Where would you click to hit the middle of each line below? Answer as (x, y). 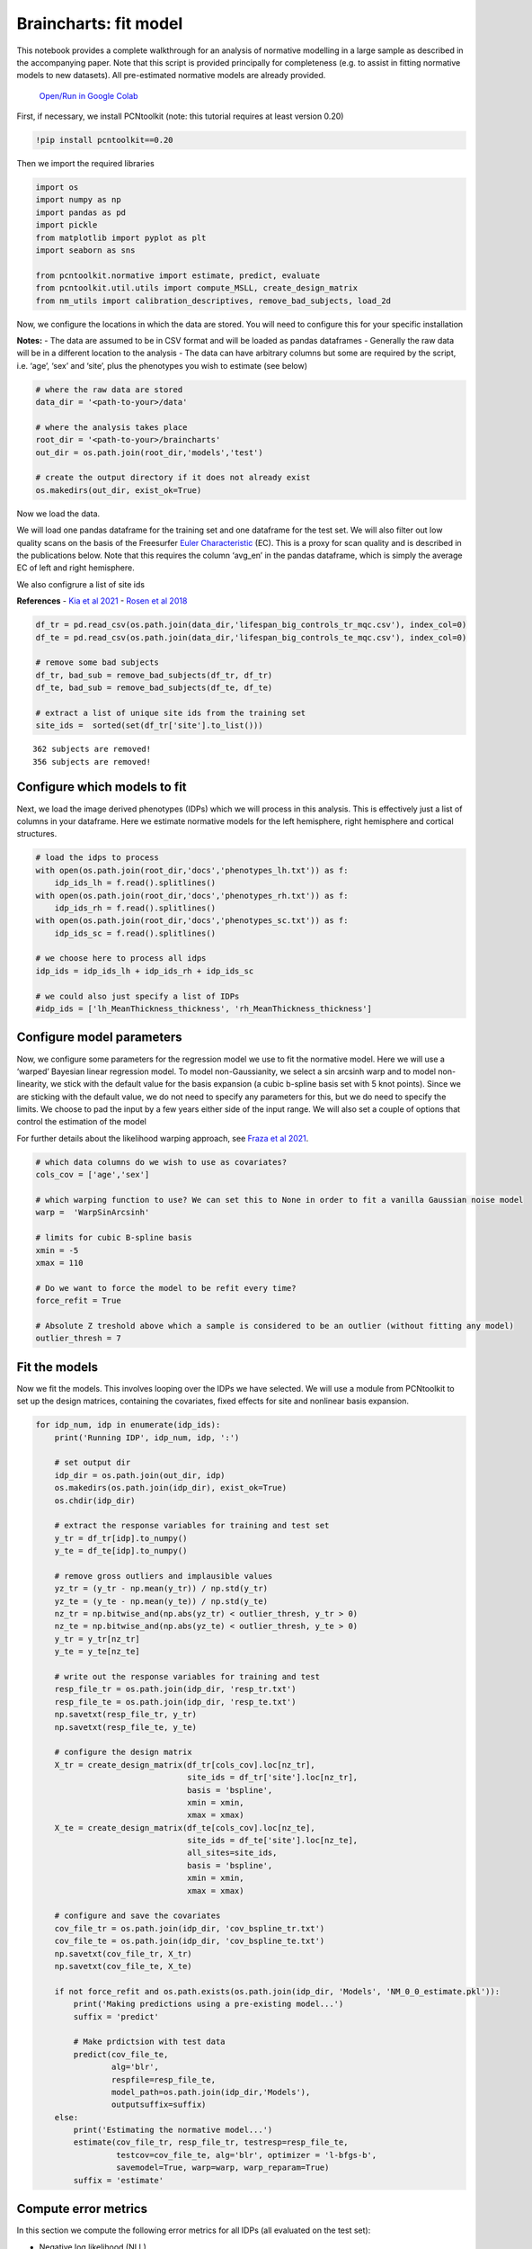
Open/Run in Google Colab (89, 95)
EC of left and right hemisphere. (75, 568)
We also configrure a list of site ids (81, 584)
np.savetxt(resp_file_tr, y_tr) (126, 1715)
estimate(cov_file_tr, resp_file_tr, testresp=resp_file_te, (211, 2142)
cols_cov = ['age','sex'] (93, 1175)
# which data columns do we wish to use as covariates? (161, 1162)
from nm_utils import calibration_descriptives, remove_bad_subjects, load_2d (213, 300)
